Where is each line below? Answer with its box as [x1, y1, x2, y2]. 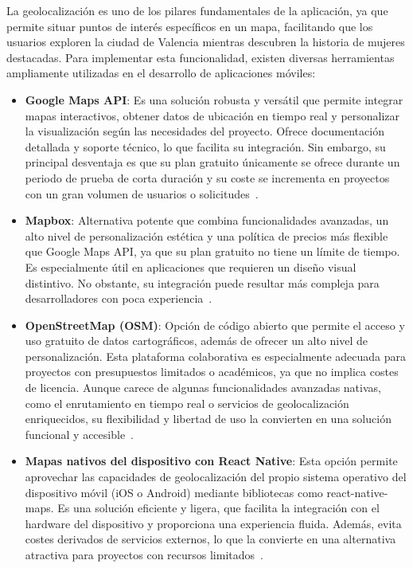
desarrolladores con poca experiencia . [25, 290, 212, 307]
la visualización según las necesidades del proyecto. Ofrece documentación [25, 123, 384, 139]
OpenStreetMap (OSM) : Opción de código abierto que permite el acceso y [25, 316, 405, 333]
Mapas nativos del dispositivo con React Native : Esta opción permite [25, 452, 398, 469]
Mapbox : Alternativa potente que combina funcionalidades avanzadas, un [25, 212, 389, 229]
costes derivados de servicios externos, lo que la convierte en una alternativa [25, 531, 396, 547]
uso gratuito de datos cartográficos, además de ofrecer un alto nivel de [25, 332, 368, 349]
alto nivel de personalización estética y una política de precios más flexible [25, 227, 388, 244]
